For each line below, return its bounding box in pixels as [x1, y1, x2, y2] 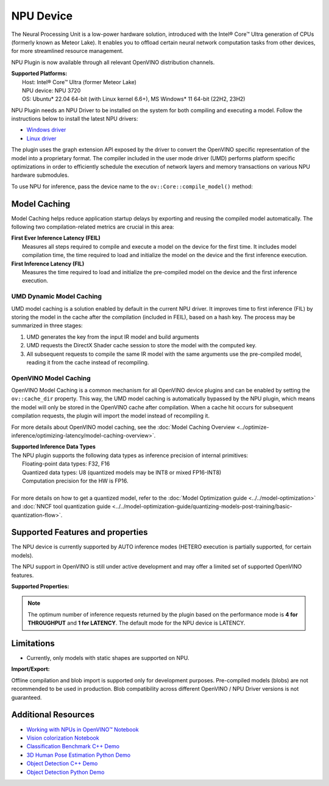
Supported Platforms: [11, 70, 68, 77]
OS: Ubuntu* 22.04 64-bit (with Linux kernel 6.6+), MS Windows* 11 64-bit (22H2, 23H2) [22, 95, 246, 103]
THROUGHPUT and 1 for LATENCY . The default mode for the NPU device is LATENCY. [27, 619, 246, 627]
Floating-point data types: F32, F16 [22, 460, 110, 467]
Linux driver [26, 135, 57, 142]
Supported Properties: [11, 582, 69, 590]
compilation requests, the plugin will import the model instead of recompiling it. [11, 412, 210, 420]
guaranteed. [11, 693, 42, 701]
